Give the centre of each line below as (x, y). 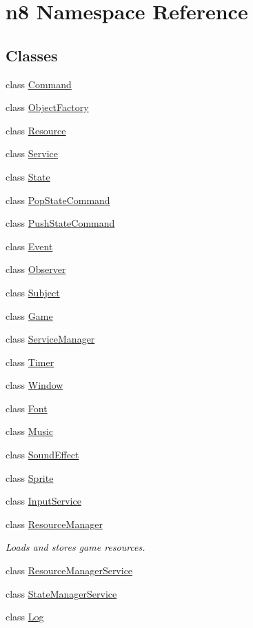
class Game (29, 315)
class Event (29, 246)
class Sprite (30, 477)
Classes (32, 55)
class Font (27, 408)
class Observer (36, 269)
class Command (39, 84)
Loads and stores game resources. (75, 547)
